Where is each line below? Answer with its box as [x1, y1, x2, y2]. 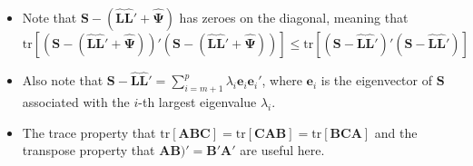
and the [374, 122, 418, 142]
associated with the [22, 93, 130, 112]
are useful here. [240, 141, 325, 160]
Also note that [22, 71, 103, 90]
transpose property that [22, 141, 155, 160]
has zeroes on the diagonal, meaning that [179, 8, 409, 26]
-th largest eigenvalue [138, 93, 257, 112]
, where [261, 71, 302, 90]
